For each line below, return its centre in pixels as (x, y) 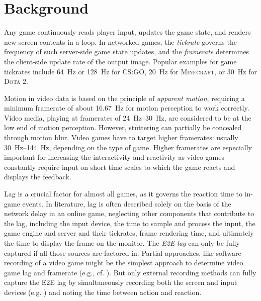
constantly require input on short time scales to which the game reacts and (120, 167)
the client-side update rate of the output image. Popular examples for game (120, 61)
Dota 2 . (16, 81)
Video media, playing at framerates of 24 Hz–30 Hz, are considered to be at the (128, 117)
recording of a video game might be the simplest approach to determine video (124, 263)
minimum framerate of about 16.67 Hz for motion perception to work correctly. (127, 108)
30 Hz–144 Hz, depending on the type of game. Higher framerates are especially (128, 147)
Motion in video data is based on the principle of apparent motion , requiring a (124, 98)
